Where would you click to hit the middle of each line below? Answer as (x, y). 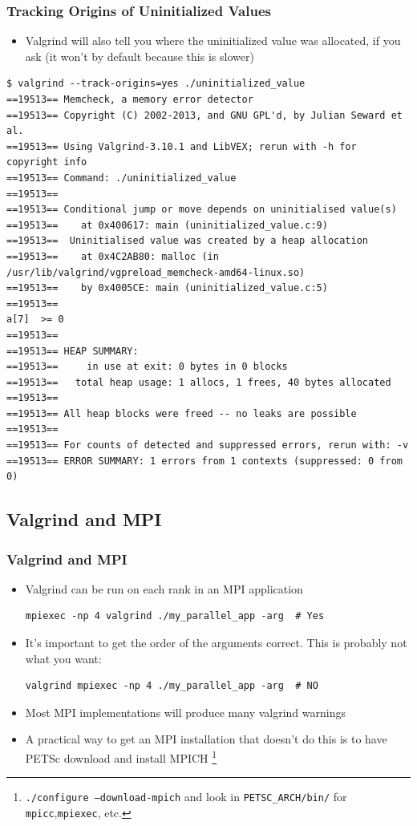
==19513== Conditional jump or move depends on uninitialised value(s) (202, 210)
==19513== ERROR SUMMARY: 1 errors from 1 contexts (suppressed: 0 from (204, 461)
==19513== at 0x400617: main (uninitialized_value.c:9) (167, 225)
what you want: (63, 658)
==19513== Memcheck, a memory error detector (130, 99)
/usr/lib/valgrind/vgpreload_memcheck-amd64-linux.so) (156, 272)
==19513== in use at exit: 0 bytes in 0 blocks (147, 367)
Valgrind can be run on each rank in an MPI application (164, 588)
